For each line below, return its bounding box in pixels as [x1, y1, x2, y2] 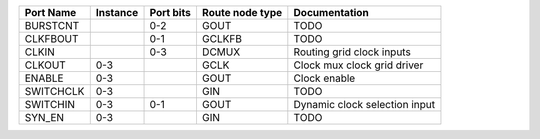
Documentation [293, 6, 369, 19]
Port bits [149, 6, 192, 19]
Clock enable [293, 71, 356, 85]
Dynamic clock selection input [293, 98, 435, 111]
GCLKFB [201, 32, 242, 45]
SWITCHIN [24, 98, 75, 111]
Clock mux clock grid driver [293, 58, 424, 72]
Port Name [24, 6, 77, 19]
